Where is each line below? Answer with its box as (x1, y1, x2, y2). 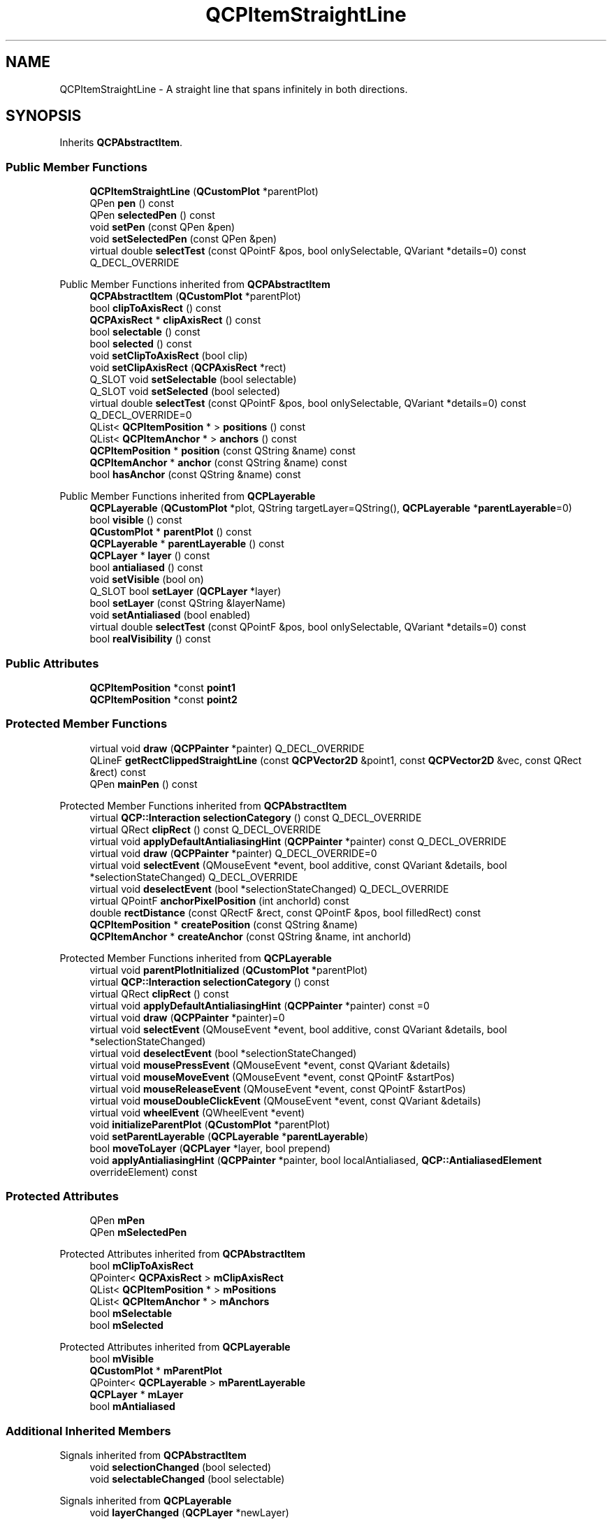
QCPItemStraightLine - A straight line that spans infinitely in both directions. (59, 82, 408, 95)
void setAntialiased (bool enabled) (89, 609, 251, 621)
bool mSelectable (89, 1307, 173, 1320)
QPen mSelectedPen (89, 1226, 187, 1239)
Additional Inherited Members (6, 1423, 171, 1438)
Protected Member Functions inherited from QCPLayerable (59, 951, 332, 964)
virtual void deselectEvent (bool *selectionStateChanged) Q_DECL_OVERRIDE (89, 882, 449, 895)
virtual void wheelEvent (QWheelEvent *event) (89, 1106, 305, 1119)
